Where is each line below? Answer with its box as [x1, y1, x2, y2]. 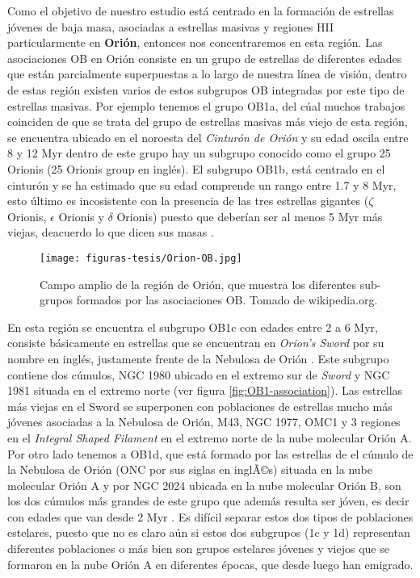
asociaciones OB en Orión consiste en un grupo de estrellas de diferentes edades [7, 49, 402, 66]
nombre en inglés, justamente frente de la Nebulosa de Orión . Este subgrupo [7, 350, 389, 366]
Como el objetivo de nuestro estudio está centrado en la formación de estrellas [7, 2, 394, 19]
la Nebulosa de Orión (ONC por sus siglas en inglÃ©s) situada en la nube [7, 461, 372, 478]
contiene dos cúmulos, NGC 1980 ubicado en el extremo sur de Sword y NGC [7, 366, 390, 383]
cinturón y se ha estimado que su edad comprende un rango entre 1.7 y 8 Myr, [7, 176, 397, 193]
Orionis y [58, 207, 104, 224]
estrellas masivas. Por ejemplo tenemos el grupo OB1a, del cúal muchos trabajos [7, 97, 405, 114]
